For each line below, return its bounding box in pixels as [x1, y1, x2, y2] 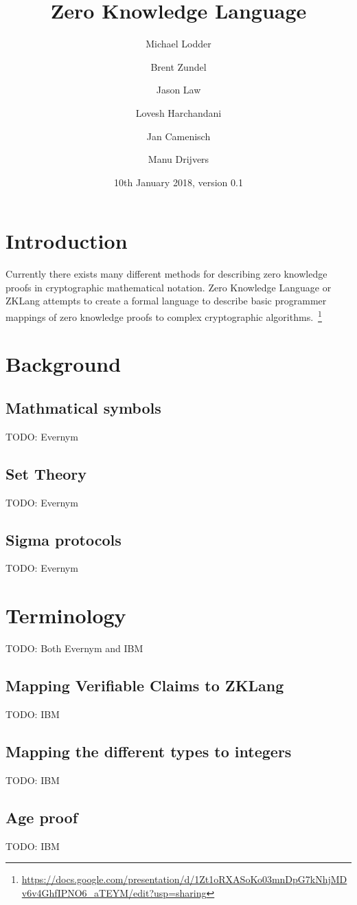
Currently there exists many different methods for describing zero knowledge [5, 267, 327, 281]
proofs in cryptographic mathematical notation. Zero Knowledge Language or [5, 280, 332, 294]
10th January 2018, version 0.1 [114, 175, 243, 189]
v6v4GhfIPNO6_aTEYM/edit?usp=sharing [21, 885, 207, 900]
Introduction [5, 227, 128, 255]
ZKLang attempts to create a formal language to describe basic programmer [5, 293, 327, 308]
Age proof [5, 806, 78, 827]
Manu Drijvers [148, 152, 209, 166]
